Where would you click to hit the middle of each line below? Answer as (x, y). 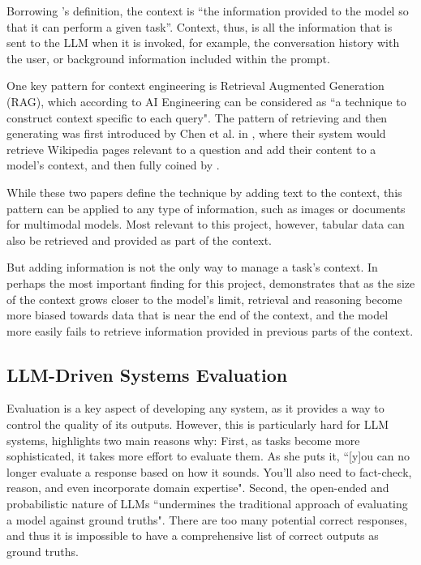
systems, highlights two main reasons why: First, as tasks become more (183, 440)
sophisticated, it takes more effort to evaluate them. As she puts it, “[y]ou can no (208, 456)
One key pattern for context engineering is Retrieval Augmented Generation (195, 86)
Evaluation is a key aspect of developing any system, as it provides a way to (195, 408)
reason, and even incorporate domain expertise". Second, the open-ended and (198, 488)
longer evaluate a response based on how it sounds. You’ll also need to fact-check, (209, 471)
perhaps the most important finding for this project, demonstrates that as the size (211, 282)
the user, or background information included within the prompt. (168, 58)
